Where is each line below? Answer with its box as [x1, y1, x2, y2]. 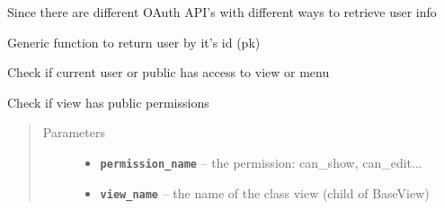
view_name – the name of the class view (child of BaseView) [100, 183, 430, 202]
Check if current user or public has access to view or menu [7, 63, 330, 82]
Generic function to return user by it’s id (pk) [7, 32, 261, 51]
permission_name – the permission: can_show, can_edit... [100, 152, 422, 171]
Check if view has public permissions [7, 92, 209, 111]
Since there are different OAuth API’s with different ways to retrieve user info [7, 3, 437, 21]
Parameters [42, 123, 105, 142]
